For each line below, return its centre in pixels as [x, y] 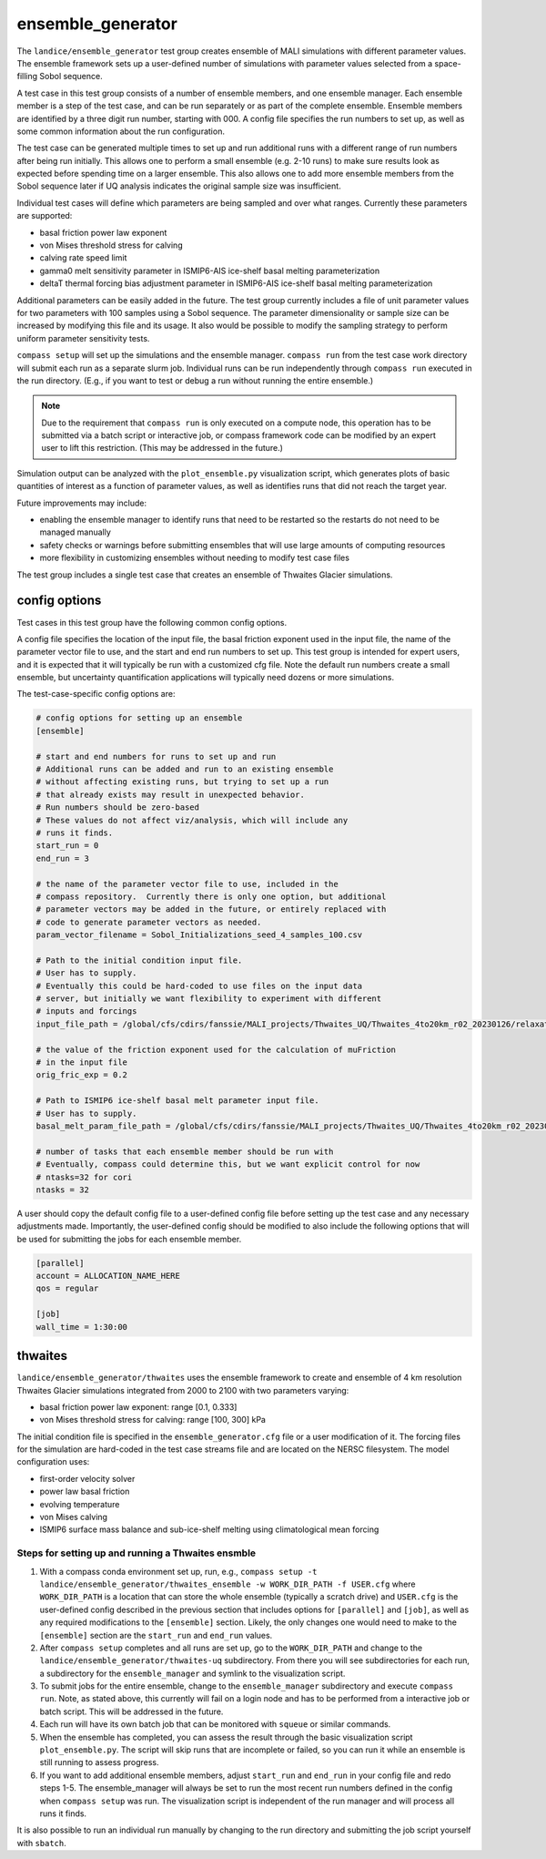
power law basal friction [85, 1491]
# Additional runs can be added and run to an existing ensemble [185, 769]
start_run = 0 [67, 846]
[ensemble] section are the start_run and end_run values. [156, 1635]
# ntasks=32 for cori [84, 1177]
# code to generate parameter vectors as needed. [149, 922]
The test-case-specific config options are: [96, 694]
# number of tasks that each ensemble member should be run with [185, 1151]
